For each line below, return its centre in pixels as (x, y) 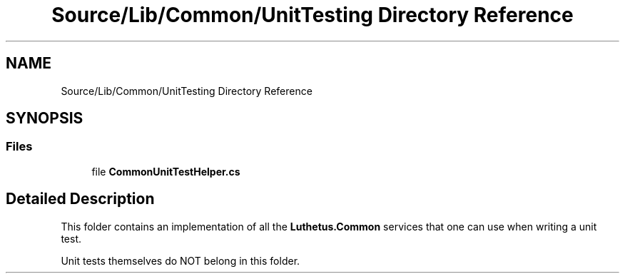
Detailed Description (80, 199)
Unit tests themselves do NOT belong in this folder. (181, 260)
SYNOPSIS (45, 118)
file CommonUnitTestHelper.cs (166, 171)
